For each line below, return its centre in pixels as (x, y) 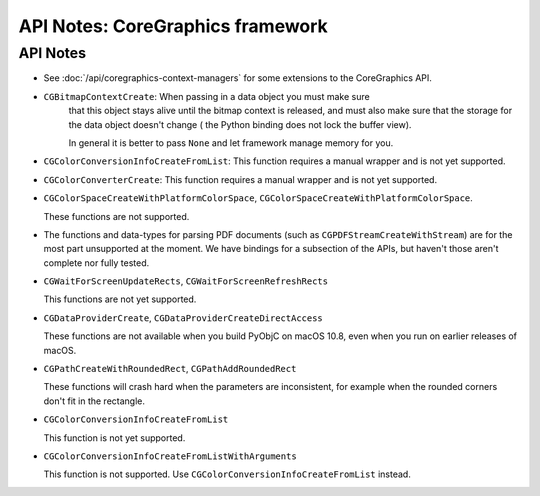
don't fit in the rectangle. (94, 401)
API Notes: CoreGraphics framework (173, 26)
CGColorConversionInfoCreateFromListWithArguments (170, 456)
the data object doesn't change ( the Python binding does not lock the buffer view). (240, 124)
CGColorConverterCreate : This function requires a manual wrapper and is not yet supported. (240, 179)
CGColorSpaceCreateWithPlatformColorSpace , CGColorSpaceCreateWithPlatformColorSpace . (258, 198)
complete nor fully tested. (96, 262)
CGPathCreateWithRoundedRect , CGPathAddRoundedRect (170, 369)
